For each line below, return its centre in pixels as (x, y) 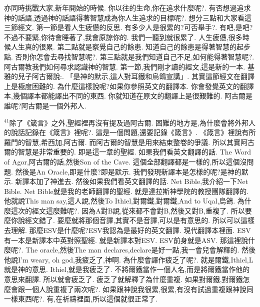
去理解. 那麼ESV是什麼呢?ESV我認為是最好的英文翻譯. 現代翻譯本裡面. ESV (127, 230)
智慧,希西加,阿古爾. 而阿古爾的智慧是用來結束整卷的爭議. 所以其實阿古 (139, 142)
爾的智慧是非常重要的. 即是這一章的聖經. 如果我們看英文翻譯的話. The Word (127, 152)
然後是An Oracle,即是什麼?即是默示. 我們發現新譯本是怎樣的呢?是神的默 (132, 171)
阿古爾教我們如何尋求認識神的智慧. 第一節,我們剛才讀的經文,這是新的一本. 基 (129, 66)
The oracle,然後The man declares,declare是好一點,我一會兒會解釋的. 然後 (140, 250)
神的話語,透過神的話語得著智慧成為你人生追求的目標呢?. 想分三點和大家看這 (128, 17)
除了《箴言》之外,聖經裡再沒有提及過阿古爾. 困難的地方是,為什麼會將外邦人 (132, 122)
